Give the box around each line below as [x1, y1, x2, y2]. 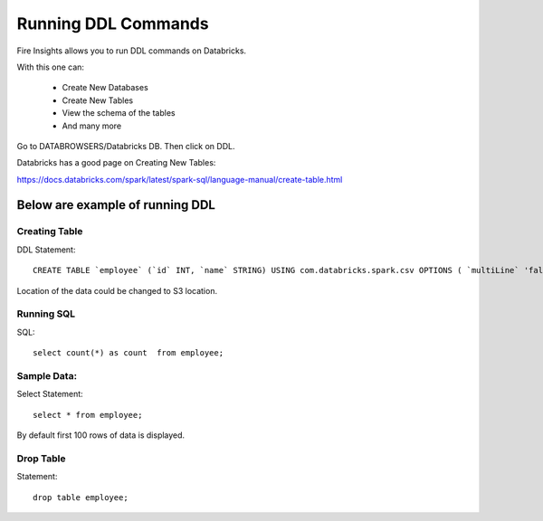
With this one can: [16, 62, 85, 72]
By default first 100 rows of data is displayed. [16, 430, 186, 440]
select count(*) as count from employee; [33, 348, 224, 358]
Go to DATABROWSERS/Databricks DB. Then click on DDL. [16, 140, 235, 151]
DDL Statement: [16, 244, 76, 255]
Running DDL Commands [16, 14, 209, 33]
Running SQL [16, 308, 76, 320]
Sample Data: [16, 369, 77, 382]
